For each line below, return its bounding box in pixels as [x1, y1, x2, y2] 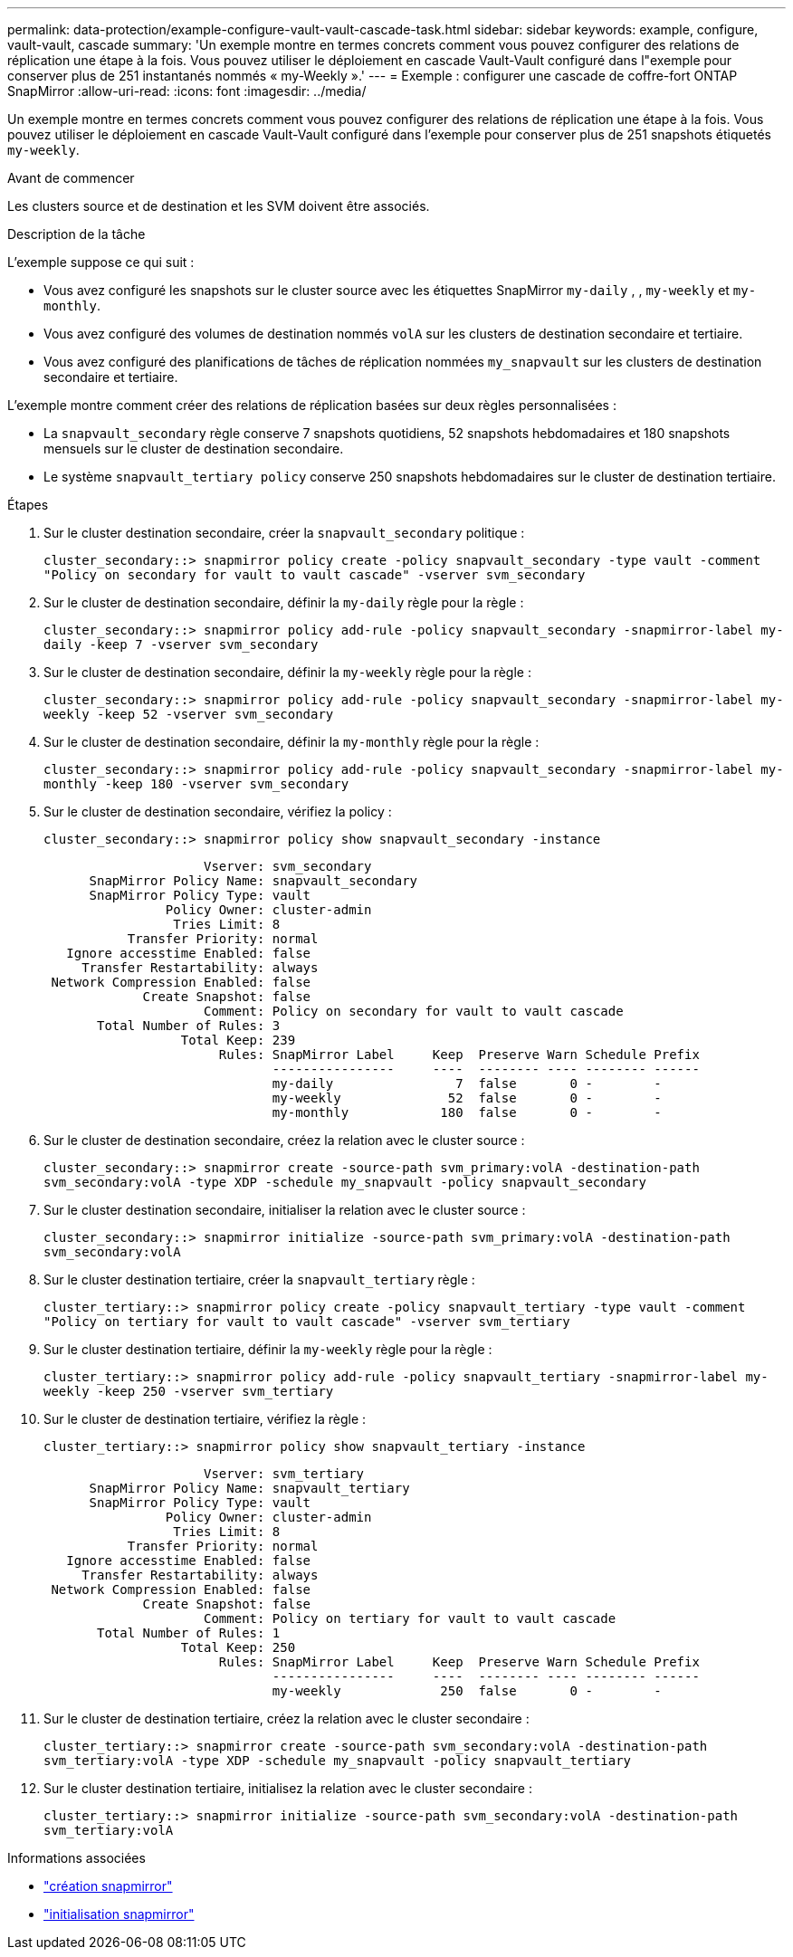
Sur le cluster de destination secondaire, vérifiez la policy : [43, 804, 392, 819]
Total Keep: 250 [180, 1640, 296, 1655]
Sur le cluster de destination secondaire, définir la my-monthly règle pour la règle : [43, 734, 540, 749]
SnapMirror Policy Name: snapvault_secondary [89, 873, 418, 888]
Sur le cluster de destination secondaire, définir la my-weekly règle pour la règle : [43, 664, 531, 680]
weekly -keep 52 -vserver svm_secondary [43, 707, 334, 721]
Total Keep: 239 [180, 1033, 296, 1047]
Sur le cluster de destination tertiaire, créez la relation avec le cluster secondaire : [43, 1711, 530, 1726]
